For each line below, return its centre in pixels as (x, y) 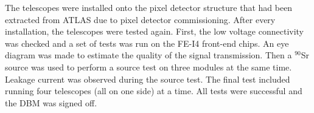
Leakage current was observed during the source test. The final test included (148, 79)
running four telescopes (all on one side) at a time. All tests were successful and (154, 91)
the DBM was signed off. (51, 102)
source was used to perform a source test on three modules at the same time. (148, 67)
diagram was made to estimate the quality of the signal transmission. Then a (148, 55)
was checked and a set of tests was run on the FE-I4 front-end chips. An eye (147, 43)
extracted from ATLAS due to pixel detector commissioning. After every (140, 19)
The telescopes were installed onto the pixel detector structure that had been (149, 7)
